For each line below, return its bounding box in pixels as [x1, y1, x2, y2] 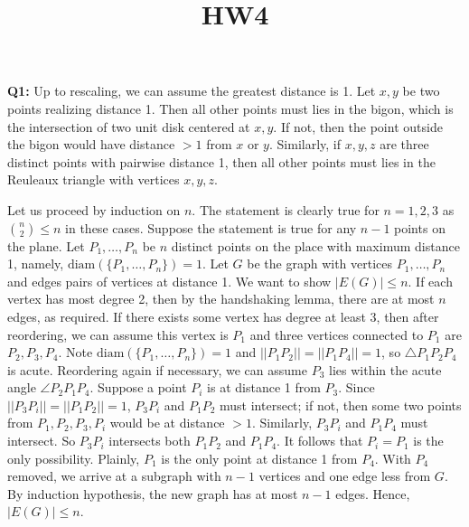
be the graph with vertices [247, 254, 393, 273]
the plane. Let [7, 236, 85, 255]
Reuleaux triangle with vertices [7, 170, 180, 189]
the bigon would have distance [7, 135, 175, 154]
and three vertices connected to [249, 325, 424, 343]
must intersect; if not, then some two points [220, 395, 462, 414]
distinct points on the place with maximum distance [171, 236, 460, 255]
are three [380, 135, 429, 154]
